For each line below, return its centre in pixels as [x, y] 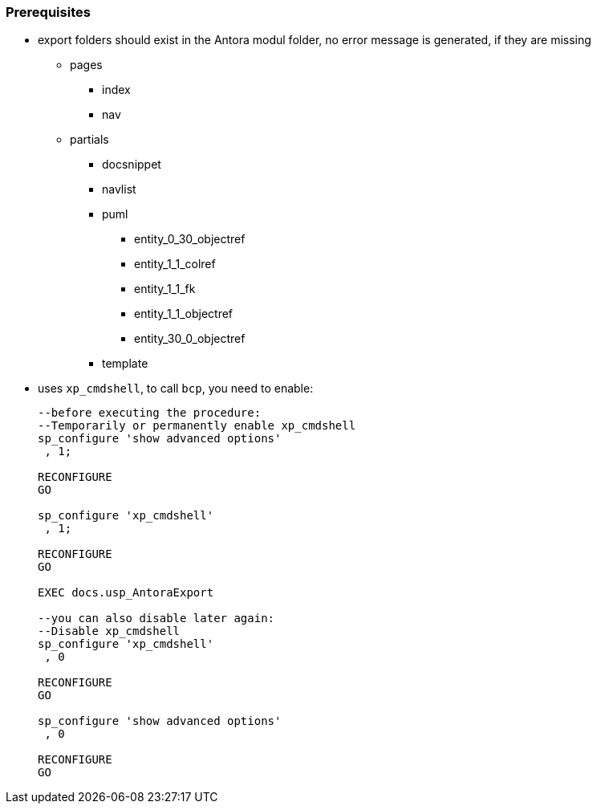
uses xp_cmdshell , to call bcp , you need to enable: [176, 389]
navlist [119, 189]
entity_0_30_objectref [190, 239]
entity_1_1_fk [165, 289]
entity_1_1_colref [175, 264]
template [125, 364]
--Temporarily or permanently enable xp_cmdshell [197, 426]
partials [89, 140]
